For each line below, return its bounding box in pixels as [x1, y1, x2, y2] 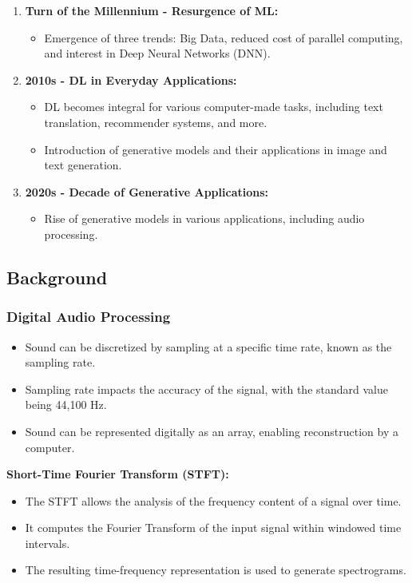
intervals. [25, 534, 70, 551]
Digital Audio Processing [6, 307, 171, 327]
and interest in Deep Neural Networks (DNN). [44, 45, 271, 61]
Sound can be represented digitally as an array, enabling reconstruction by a [25, 422, 398, 439]
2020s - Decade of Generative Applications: [25, 183, 269, 200]
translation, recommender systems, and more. [44, 113, 267, 130]
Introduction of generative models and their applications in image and [44, 141, 387, 157]
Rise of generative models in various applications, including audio [44, 210, 365, 227]
